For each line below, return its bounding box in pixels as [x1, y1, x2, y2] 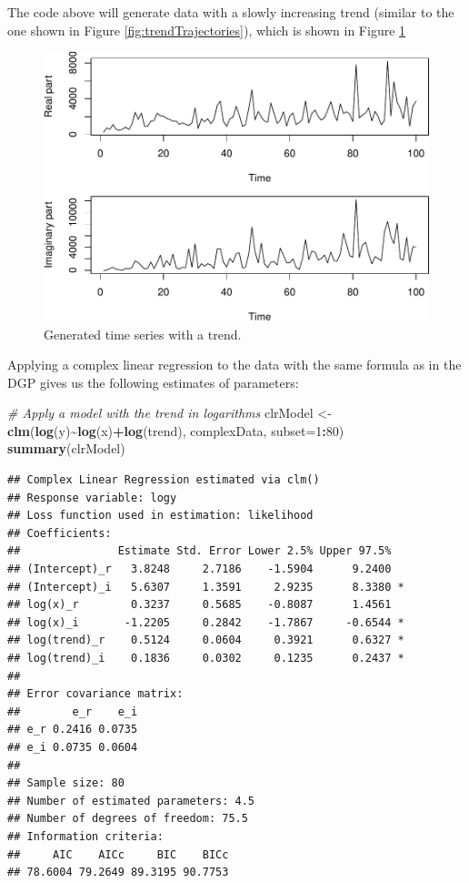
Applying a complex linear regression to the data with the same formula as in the [7, 355, 462, 374]
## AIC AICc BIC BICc [7, 847, 229, 861]
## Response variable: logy [7, 491, 177, 504]
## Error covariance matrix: [7, 687, 184, 701]
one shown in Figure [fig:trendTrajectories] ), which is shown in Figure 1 [7, 20, 406, 39]
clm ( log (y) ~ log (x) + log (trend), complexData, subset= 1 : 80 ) [7, 421, 344, 440]
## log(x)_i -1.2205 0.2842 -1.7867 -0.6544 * [7, 615, 404, 629]
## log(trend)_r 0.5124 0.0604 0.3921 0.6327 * [7, 634, 404, 647]
